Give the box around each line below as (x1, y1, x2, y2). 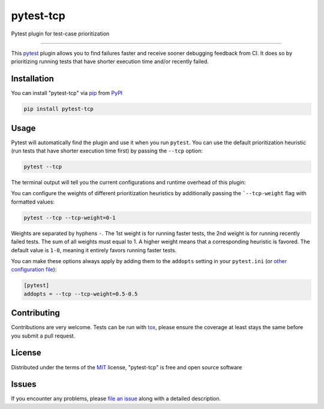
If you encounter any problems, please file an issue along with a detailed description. (11, 395, 221, 402)
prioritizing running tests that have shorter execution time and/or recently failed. (11, 58, 209, 65)
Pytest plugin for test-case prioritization (11, 30, 110, 37)
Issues (11, 379, 37, 390)
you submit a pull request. (11, 332, 76, 339)
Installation (11, 74, 54, 84)
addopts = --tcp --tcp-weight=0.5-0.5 (23, 290, 138, 297)
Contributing (11, 308, 60, 318)
